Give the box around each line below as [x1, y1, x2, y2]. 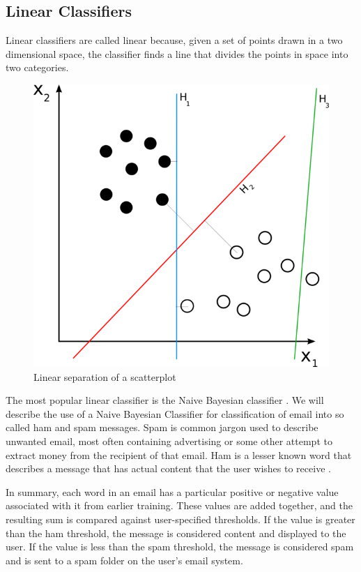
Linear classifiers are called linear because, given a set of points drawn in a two [6, 33, 343, 47]
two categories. [6, 60, 69, 75]
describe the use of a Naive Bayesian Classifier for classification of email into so [6, 406, 344, 421]
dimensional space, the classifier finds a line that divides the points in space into [6, 46, 348, 61]
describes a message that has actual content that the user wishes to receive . [6, 461, 331, 476]
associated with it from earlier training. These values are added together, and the [6, 498, 353, 513]
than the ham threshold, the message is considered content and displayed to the [6, 525, 346, 540]
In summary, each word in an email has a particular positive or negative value [6, 484, 339, 499]
